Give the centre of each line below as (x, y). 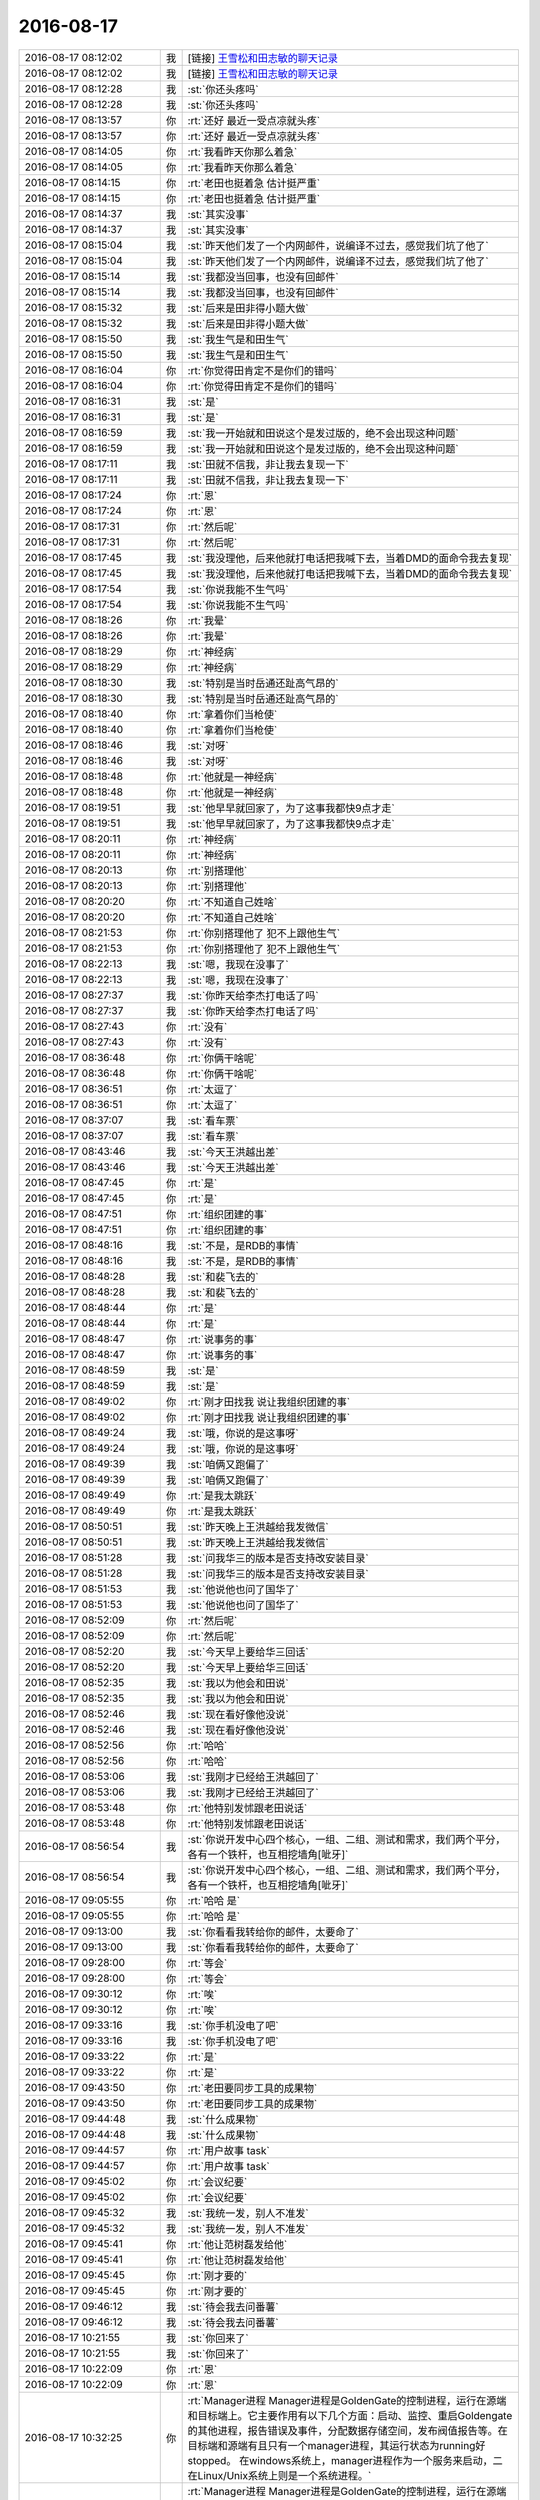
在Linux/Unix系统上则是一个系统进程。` (279, 2475)
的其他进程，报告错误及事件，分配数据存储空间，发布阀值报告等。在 (348, 2430)
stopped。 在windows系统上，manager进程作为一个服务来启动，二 (345, 2460)
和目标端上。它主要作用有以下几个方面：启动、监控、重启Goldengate (350, 2415)
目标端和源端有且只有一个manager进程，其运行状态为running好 (336, 2445)
